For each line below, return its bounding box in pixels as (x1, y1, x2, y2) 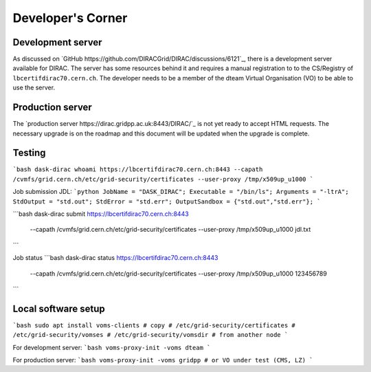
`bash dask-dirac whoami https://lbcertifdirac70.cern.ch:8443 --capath (12, 166, 263, 173)
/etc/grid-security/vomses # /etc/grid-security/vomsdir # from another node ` (12, 331, 289, 339)
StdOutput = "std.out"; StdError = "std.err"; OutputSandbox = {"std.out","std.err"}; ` (12, 197, 321, 206)
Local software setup (12, 303, 106, 314)
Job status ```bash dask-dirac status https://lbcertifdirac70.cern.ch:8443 (12, 254, 218, 262)
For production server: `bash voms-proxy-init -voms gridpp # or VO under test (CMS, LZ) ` (12, 356, 313, 364)
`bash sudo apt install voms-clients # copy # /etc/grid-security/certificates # (12, 321, 295, 329)
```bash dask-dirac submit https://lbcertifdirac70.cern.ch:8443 (12, 210, 189, 218)
